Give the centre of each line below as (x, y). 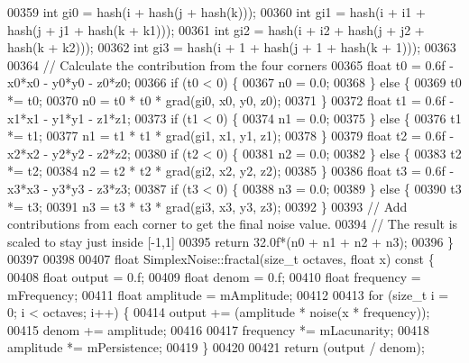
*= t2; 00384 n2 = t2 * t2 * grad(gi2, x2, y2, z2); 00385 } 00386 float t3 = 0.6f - (231, 171)
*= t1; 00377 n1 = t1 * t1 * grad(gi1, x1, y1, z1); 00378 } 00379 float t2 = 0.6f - (231, 136)
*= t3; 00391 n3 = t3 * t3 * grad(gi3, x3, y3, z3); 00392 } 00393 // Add (207, 206)
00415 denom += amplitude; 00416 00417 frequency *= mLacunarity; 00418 (219, 329)
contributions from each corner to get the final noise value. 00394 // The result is (233, 224)
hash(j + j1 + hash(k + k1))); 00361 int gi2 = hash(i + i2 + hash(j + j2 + (216, 29)
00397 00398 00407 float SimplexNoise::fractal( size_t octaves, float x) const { (221, 259)
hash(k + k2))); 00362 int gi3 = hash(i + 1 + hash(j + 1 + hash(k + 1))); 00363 (232, 47)
